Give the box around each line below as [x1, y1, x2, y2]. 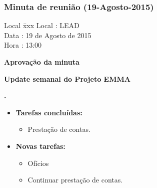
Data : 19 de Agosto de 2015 [4, 30, 91, 40]
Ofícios [27, 157, 49, 168]
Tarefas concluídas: [15, 107, 82, 117]
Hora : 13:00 [4, 40, 42, 50]
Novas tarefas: [15, 140, 65, 151]
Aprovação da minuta [4, 57, 79, 67]
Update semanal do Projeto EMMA [4, 73, 130, 84]
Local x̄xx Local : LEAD [4, 20, 79, 31]
